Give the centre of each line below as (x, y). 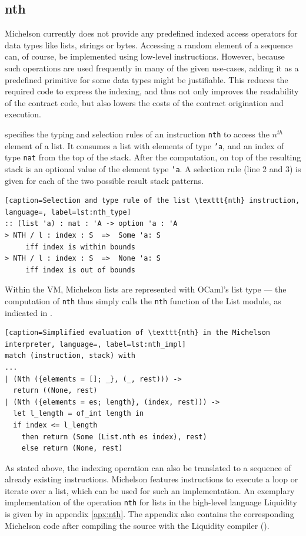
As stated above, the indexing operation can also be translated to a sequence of (148, 467)
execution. (23, 114)
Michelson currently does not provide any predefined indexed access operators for (151, 33)
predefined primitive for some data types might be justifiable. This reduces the (147, 79)
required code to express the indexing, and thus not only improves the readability (152, 91)
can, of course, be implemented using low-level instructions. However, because (145, 56)
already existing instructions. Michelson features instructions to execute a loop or (152, 479)
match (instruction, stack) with (70, 356)
